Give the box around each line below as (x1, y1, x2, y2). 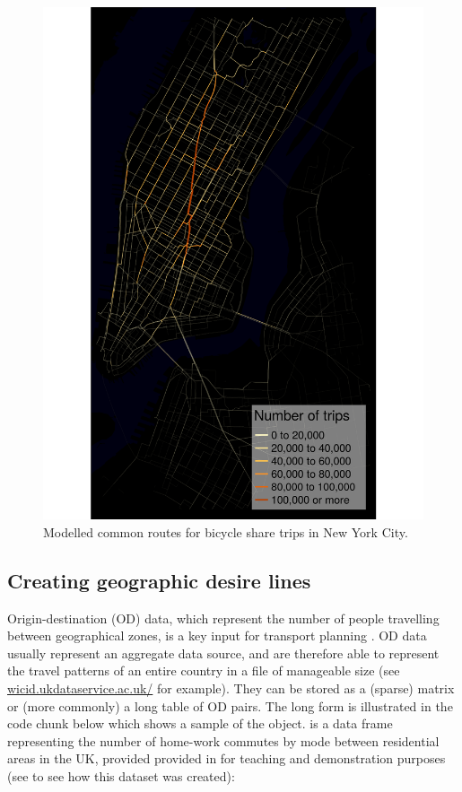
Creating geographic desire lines (7, 566, 311, 594)
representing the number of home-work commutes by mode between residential (7, 731, 440, 750)
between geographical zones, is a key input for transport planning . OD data (7, 626, 427, 645)
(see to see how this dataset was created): (7, 767, 235, 786)
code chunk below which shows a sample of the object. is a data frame (7, 714, 393, 733)
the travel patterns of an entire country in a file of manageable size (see (7, 661, 400, 680)
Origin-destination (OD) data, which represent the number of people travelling (7, 608, 440, 627)
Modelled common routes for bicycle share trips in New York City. (43, 522, 408, 541)
